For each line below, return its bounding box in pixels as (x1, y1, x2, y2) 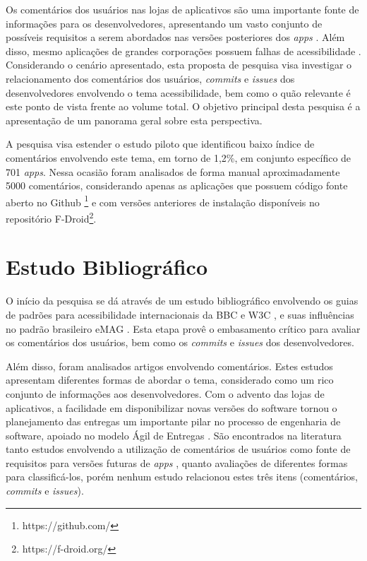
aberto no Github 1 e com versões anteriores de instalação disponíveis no (6, 192, 320, 209)
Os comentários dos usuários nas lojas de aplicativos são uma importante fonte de (6, 2, 359, 16)
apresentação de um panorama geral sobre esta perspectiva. (6, 112, 263, 127)
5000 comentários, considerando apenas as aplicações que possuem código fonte (6, 178, 348, 193)
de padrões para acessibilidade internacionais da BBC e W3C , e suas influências (6, 307, 354, 321)
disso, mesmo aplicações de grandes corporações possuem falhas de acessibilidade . (6, 43, 361, 58)
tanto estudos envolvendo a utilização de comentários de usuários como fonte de (6, 442, 351, 456)
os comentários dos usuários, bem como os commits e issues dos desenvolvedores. (6, 335, 354, 350)
